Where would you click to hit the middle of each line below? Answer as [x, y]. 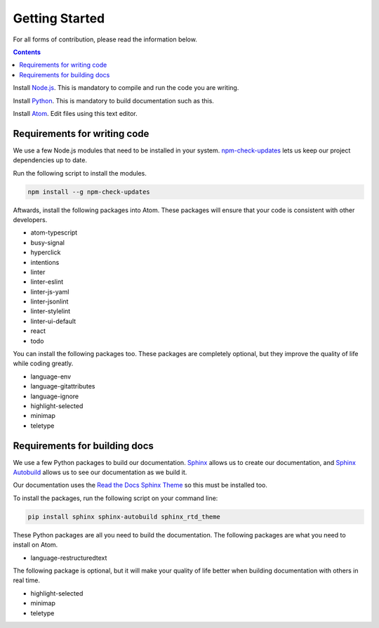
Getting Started [59, 18]
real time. [26, 580]
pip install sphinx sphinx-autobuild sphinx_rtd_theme [124, 517]
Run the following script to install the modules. [80, 173]
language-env [51, 377]
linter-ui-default [53, 321]
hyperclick [46, 252]
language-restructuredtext [69, 558]
